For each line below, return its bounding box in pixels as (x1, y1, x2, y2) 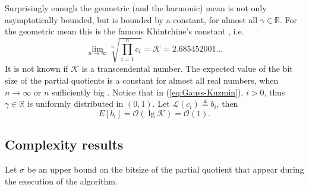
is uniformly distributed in (27, 97, 124, 110)
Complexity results (5, 135, 124, 154)
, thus (264, 85, 285, 98)
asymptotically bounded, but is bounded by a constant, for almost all (5, 13, 258, 26)
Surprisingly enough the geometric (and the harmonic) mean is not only (5, 2, 267, 14)
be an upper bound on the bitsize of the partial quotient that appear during (27, 163, 304, 175)
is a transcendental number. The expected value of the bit (81, 62, 293, 75)
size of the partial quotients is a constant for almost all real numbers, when (5, 74, 279, 86)
